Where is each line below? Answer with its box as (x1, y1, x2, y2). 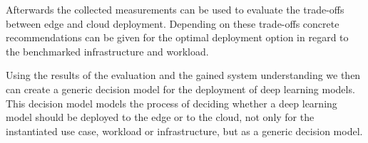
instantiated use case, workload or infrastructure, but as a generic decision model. (6, 123, 363, 138)
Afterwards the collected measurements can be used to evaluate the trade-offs (6, 2, 344, 16)
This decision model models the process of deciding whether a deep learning (6, 95, 337, 110)
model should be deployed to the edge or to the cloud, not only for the (6, 110, 315, 125)
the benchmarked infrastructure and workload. (6, 43, 209, 58)
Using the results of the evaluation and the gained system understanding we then (6, 68, 361, 83)
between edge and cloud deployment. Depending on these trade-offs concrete (6, 16, 339, 31)
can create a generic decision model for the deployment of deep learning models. (6, 81, 355, 96)
